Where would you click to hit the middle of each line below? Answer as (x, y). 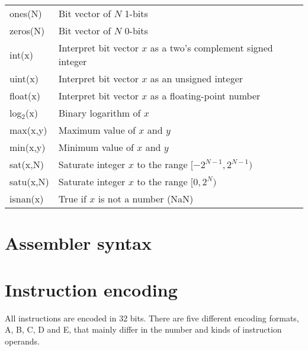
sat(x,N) (27, 164)
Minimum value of (96, 147)
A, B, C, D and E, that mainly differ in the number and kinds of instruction (143, 329)
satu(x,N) (29, 181)
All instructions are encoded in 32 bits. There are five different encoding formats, (152, 318)
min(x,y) (28, 147)
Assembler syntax (78, 243)
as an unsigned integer (197, 78)
